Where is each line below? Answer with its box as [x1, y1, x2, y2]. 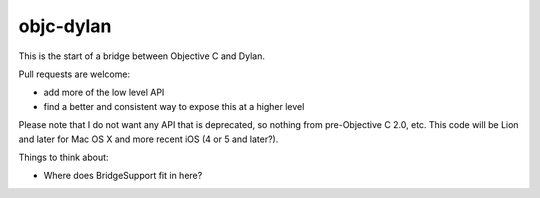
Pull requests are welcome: [18, 68, 130, 80]
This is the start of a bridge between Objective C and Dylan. [18, 50, 265, 62]
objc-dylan [18, 15, 112, 37]
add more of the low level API [43, 86, 165, 99]
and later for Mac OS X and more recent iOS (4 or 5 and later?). [18, 133, 279, 145]
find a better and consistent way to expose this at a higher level [43, 100, 305, 112]
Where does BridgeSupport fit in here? [43, 170, 203, 182]
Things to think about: [18, 151, 109, 163]
